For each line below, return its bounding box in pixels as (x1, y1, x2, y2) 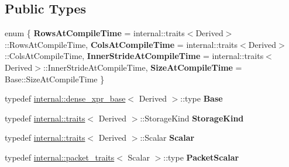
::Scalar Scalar (140, 131, 195, 144)
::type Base (180, 92, 223, 105)
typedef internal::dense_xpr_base (5, 92, 126, 105)
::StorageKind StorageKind (140, 112, 244, 124)
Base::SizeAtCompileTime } (5, 72, 105, 85)
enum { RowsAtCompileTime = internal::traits (5, 27, 185, 39)
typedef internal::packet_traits (5, 151, 115, 163)
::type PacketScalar (163, 151, 239, 163)
